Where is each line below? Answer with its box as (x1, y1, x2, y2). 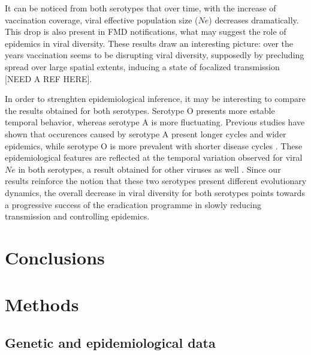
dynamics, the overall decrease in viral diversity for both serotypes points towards (5, 186, 305, 198)
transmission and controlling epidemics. (5, 210, 150, 222)
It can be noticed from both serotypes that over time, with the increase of (5, 2, 276, 14)
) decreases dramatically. (209, 13, 299, 26)
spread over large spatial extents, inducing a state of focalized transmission (5, 60, 280, 73)
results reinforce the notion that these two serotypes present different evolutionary (5, 175, 307, 187)
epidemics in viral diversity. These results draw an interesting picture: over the (5, 37, 293, 49)
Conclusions (5, 245, 105, 269)
